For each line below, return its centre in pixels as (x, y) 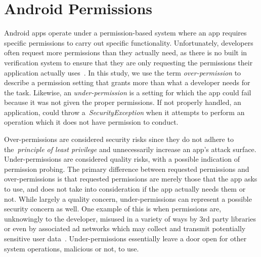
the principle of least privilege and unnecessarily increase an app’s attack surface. (130, 149)
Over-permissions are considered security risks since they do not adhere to (119, 139)
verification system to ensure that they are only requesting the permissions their (128, 62)
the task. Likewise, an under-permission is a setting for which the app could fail (128, 92)
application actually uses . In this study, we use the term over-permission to (123, 72)
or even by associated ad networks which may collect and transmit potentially (125, 228)
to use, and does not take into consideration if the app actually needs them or (125, 189)
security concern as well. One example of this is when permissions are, (113, 209)
